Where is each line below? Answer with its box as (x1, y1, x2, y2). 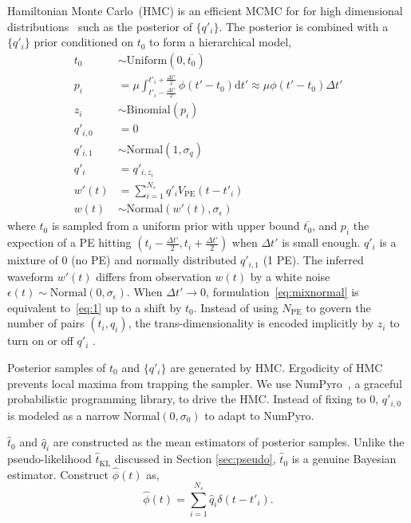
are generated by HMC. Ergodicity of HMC (170, 359, 383, 376)
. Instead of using (193, 299, 279, 315)
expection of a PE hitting (7, 234, 132, 251)
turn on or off (7, 332, 73, 349)
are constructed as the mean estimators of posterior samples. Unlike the (53, 434, 405, 450)
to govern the (306, 299, 371, 315)
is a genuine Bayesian (291, 450, 397, 467)
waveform (7, 267, 53, 284)
